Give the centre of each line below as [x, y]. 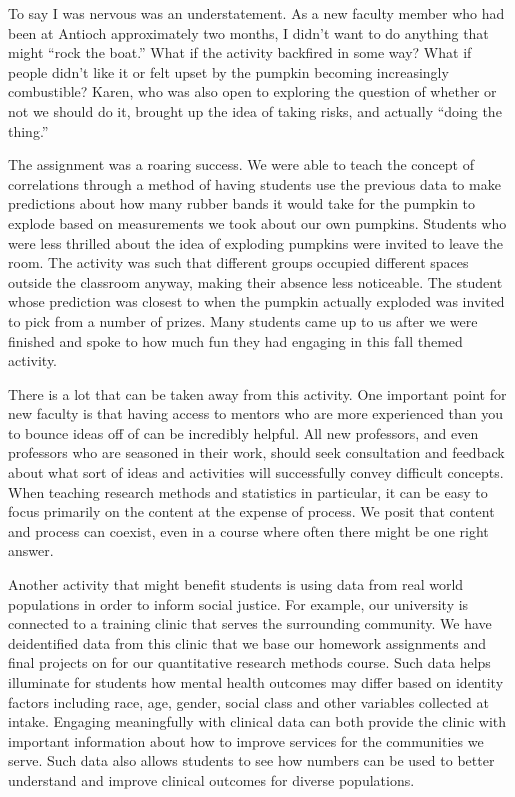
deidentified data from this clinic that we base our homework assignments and [247, 642]
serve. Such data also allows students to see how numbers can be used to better [251, 760]
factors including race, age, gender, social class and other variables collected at [248, 701]
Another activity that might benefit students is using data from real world [236, 584]
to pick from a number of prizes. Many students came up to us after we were [243, 320]
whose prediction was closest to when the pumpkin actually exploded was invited [256, 301]
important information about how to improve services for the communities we [246, 740]
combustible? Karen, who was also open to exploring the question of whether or [252, 91]
